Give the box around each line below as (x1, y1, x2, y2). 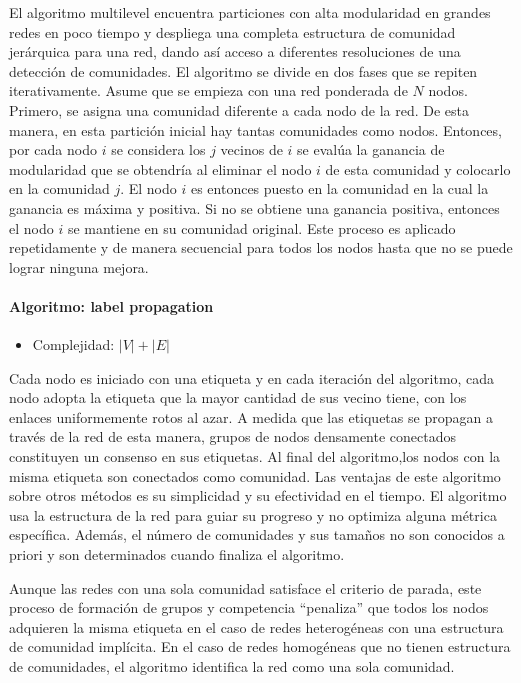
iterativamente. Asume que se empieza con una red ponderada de (9, 80, 408, 101)
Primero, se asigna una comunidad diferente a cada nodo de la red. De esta (9, 99, 470, 120)
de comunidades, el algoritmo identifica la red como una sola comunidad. (9, 656, 455, 677)
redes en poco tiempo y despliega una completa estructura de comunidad (9, 21, 456, 42)
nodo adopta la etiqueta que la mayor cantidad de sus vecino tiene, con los (9, 387, 467, 408)
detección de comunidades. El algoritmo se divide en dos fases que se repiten (9, 60, 478, 81)
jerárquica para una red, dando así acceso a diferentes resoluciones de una (9, 41, 461, 62)
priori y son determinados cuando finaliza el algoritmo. (9, 544, 345, 565)
